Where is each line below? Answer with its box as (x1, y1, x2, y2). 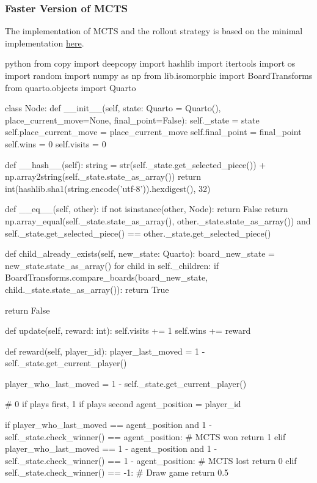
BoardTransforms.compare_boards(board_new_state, (5, 271, 208, 284)
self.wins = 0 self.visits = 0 (5, 137, 106, 150)
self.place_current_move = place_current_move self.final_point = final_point (5, 125, 302, 138)
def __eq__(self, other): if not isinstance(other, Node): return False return (5, 202, 288, 215)
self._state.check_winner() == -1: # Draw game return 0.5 (5, 466, 229, 479)
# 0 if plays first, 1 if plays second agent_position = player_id (5, 397, 241, 410)
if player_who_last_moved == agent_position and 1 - (5, 418, 212, 431)
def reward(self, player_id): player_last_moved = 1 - (5, 344, 205, 357)
